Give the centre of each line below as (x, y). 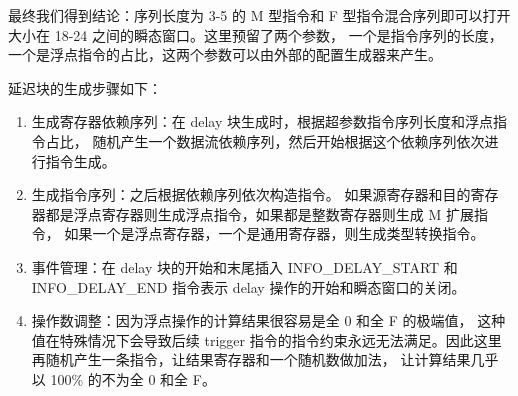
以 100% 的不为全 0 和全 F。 (123, 378)
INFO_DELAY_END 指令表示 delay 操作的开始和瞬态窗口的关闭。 (248, 286)
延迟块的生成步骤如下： (85, 87)
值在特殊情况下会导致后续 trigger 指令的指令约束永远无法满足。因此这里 (266, 339)
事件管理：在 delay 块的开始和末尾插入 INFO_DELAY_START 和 (244, 266)
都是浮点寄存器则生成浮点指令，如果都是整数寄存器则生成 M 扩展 (259, 213)
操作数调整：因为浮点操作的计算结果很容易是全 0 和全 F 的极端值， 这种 (268, 320)
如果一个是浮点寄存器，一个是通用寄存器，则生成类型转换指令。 (274, 233)
